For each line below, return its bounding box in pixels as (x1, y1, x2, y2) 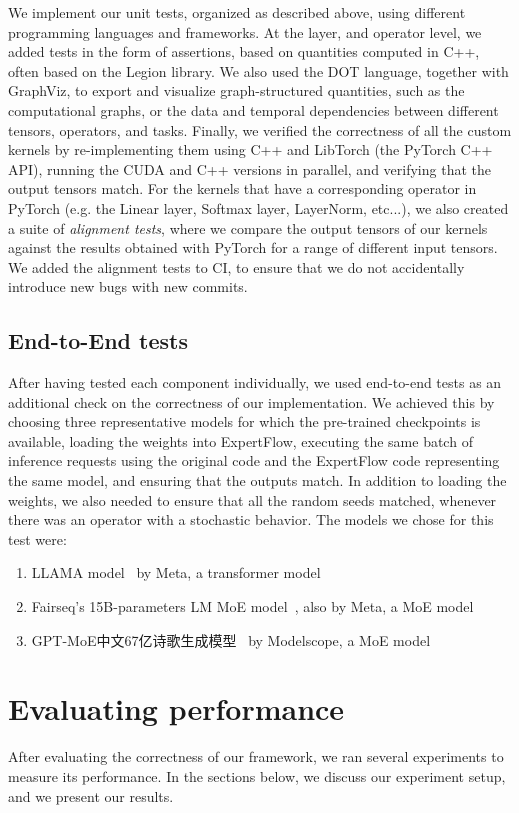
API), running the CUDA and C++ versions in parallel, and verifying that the (8, 158, 491, 179)
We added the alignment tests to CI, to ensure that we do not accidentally (8, 256, 465, 277)
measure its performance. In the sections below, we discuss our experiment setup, (8, 765, 506, 786)
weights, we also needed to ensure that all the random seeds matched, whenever (8, 489, 497, 510)
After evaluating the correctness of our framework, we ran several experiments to (8, 746, 504, 767)
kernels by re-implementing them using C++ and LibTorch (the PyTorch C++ (8, 139, 493, 160)
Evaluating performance (8, 688, 345, 729)
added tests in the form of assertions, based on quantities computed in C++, (8, 41, 480, 62)
